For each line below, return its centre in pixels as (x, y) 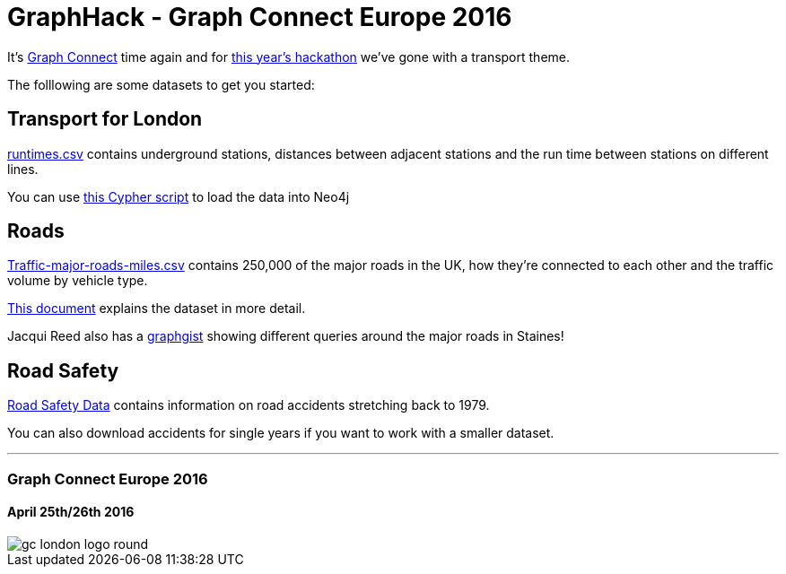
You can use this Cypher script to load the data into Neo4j (179, 196)
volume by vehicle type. (78, 281)
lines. (23, 169)
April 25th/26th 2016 (71, 512)
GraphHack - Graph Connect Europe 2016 (260, 17)
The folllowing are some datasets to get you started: (161, 84)
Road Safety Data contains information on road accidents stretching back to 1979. (249, 405)
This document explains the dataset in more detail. (157, 309)
